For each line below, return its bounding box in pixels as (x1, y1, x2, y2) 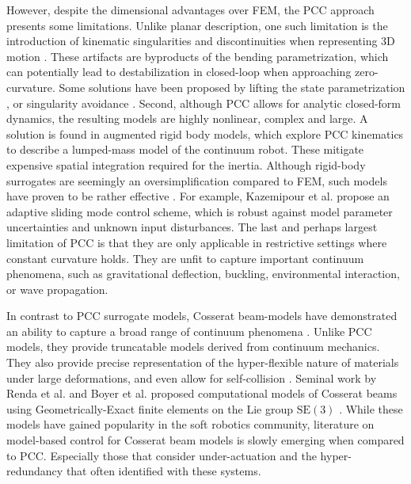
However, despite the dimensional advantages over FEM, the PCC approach (6, 2, 375, 17)
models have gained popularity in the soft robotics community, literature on (6, 416, 375, 433)
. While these (339, 400, 403, 417)
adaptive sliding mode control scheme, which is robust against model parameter (6, 203, 393, 219)
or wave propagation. (6, 280, 108, 297)
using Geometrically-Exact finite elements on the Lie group (6, 400, 293, 417)
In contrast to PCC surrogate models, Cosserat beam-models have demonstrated (6, 307, 398, 324)
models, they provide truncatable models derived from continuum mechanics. (6, 338, 380, 355)
